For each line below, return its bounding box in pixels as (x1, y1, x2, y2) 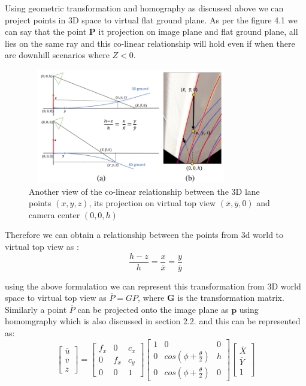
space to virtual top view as (5, 291, 107, 304)
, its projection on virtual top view (89, 197, 216, 209)
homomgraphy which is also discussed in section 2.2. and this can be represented (5, 315, 301, 327)
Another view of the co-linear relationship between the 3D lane (29, 185, 260, 197)
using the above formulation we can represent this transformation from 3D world (5, 279, 301, 292)
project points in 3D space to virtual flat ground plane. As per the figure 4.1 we (5, 13, 298, 26)
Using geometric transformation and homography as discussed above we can (5, 2, 284, 14)
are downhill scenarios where (5, 49, 110, 61)
